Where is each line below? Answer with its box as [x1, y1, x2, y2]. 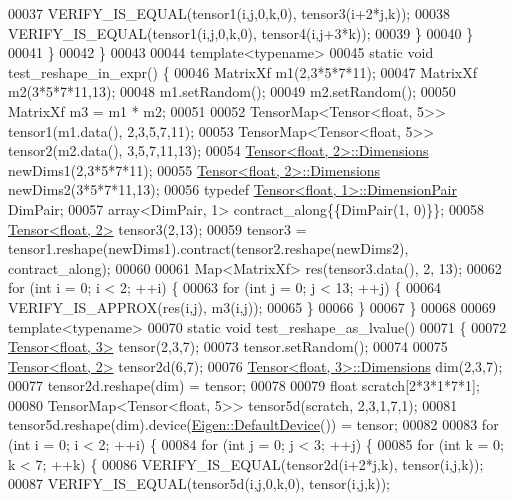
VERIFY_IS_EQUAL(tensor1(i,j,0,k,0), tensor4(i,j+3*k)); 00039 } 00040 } [8, 22, 474, 43]
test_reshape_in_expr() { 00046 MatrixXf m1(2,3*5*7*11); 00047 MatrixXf [8, 61, 477, 82]
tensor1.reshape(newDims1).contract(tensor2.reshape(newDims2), [8, 238, 409, 259]
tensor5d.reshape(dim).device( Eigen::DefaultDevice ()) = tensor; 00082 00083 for [8, 414, 499, 435]
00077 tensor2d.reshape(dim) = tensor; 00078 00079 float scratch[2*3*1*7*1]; [8, 375, 480, 396]
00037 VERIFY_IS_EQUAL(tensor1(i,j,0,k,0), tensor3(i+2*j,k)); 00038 [8, 3, 450, 23]
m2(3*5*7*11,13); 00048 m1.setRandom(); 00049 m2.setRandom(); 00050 [8, 81, 456, 102]
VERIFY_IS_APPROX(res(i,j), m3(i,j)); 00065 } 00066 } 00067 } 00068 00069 [8, 296, 496, 317]
